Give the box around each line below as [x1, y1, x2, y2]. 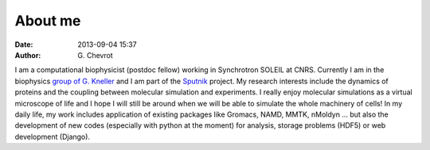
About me [14, 12, 81, 29]
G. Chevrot [77, 50, 113, 60]
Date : [14, 40, 33, 49]
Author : [14, 50, 41, 60]
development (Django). [14, 132, 91, 141]
